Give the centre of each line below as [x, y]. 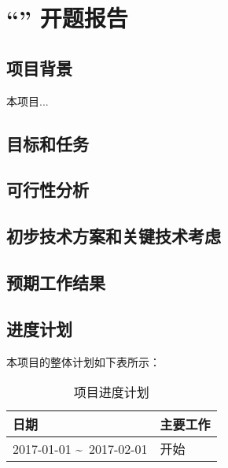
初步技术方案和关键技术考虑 [114, 236]
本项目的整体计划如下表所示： [83, 361]
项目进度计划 [111, 392]
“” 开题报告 [67, 18]
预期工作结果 [56, 282]
